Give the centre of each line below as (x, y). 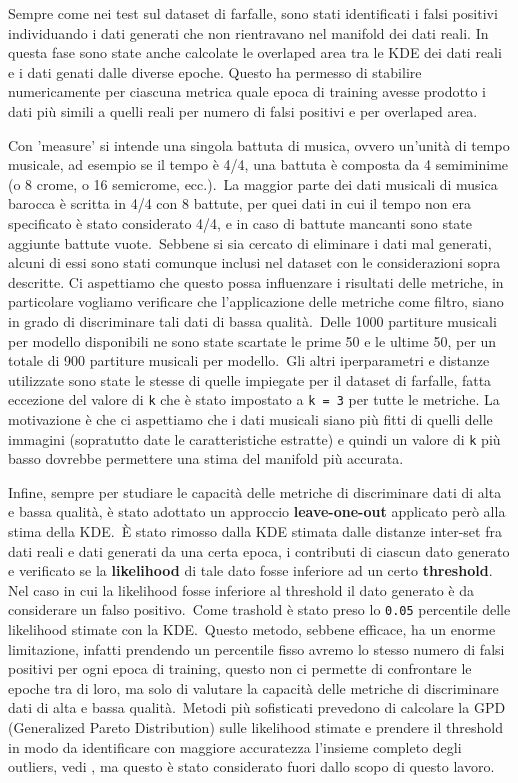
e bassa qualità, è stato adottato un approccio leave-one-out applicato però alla (257, 511)
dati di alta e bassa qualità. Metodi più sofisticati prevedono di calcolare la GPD (257, 707)
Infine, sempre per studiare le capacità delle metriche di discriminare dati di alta (255, 491)
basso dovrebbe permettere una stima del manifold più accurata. (206, 458)
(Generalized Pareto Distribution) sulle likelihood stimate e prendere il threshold (255, 726)
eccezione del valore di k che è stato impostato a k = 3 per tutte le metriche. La (254, 399)
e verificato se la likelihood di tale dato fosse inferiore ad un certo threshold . (250, 570)
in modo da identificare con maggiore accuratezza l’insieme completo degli (235, 746)
